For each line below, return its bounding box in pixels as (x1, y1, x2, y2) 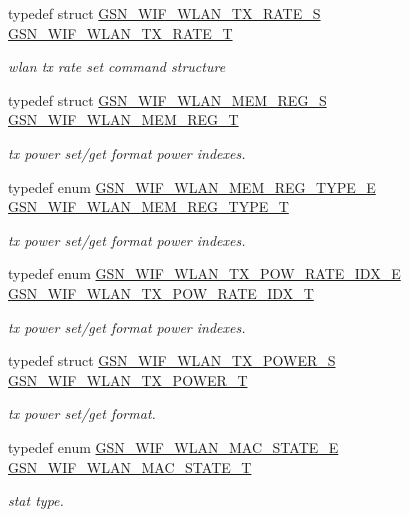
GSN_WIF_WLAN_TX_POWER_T (8, 369, 248, 390)
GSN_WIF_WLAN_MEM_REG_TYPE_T (8, 196, 289, 217)
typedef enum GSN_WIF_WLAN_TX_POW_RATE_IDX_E (8, 263, 401, 284)
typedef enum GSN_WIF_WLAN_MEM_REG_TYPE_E (8, 176, 376, 197)
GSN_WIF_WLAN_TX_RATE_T (8, 22, 233, 43)
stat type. (8, 490, 64, 511)
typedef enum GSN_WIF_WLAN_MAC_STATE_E (8, 436, 339, 457)
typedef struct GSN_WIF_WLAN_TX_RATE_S (8, 3, 321, 23)
